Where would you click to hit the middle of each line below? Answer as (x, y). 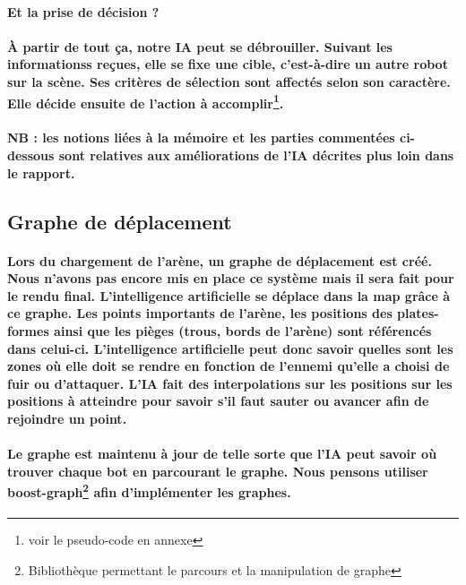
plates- (418, 313)
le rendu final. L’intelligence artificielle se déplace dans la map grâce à (229, 295)
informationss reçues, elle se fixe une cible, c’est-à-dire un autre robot (228, 64)
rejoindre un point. (67, 418)
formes (28, 330)
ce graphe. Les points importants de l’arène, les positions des (200, 313)
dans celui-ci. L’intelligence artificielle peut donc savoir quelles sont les (230, 348)
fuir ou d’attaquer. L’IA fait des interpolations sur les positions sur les (230, 383)
